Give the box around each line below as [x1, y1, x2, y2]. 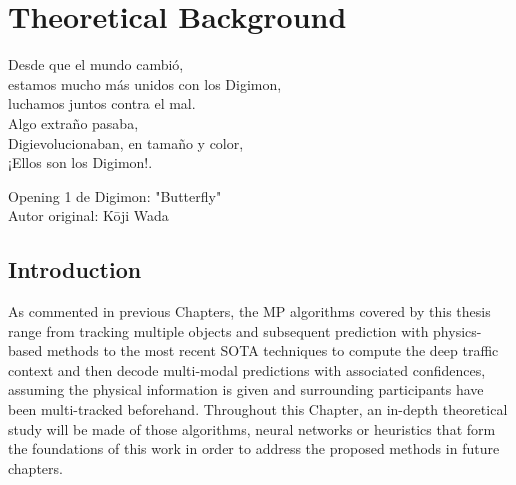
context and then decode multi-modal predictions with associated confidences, [8, 359, 486, 380]
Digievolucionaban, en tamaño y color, [8, 132, 244, 153]
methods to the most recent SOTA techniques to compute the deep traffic [46, 340, 499, 361]
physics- [433, 320, 482, 341]
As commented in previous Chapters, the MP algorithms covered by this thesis [8, 301, 491, 322]
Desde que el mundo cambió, [8, 54, 184, 75]
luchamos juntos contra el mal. [8, 93, 196, 114]
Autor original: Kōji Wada [8, 205, 169, 226]
